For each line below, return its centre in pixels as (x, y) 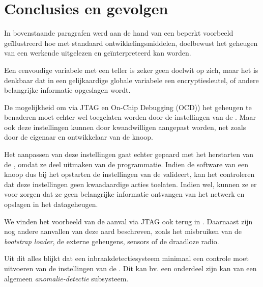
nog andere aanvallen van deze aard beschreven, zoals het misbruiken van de (123, 231)
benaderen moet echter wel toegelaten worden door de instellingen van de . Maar (130, 117)
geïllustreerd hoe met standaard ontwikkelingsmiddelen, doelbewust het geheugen (131, 43)
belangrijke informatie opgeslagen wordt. (67, 90)
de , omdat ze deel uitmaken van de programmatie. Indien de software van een (126, 164)
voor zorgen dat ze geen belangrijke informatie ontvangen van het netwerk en (124, 194)
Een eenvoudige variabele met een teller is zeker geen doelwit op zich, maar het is (131, 70)
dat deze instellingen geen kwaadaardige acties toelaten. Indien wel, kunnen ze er (130, 184)
